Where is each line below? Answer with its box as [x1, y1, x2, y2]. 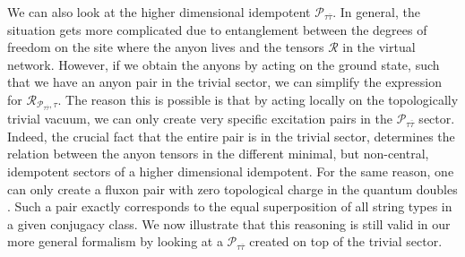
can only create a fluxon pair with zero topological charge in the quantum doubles [7, 179, 458, 198]
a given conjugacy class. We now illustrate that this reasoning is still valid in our [7, 214, 451, 233]
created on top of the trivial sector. [249, 232, 443, 251]
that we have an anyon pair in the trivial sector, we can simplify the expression [7, 73, 443, 91]
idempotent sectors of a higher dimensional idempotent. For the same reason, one [7, 161, 454, 180]
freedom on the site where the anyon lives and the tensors [7, 38, 324, 56]
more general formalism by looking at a [7, 232, 223, 251]
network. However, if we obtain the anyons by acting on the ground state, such [7, 55, 440, 73]
